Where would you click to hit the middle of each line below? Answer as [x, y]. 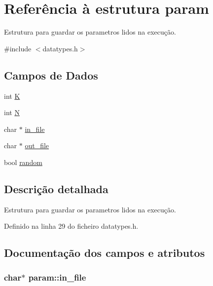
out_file [37, 145]
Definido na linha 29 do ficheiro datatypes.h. [71, 226]
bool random [23, 162]
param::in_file [57, 277]
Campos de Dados [51, 75]
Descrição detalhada [56, 188]
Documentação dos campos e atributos [105, 253]
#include [18, 48]
